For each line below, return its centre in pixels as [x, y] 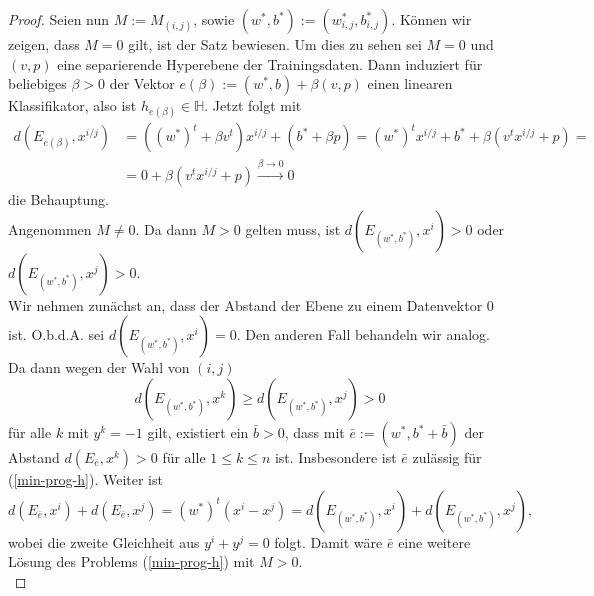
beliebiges [37, 83]
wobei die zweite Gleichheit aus [104, 541]
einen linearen [410, 83]
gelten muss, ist [293, 228]
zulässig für [447, 457]
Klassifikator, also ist [72, 105]
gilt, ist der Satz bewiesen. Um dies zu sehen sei [275, 44]
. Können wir [431, 19]
